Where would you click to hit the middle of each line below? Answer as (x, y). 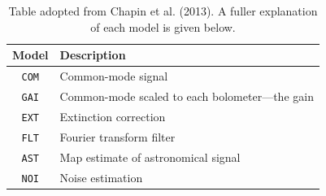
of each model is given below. (163, 26)
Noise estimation (101, 177)
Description (93, 55)
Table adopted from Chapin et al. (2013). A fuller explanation (163, 11)
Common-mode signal (114, 76)
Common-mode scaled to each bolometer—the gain (187, 96)
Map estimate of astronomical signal (150, 157)
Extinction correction (113, 116)
